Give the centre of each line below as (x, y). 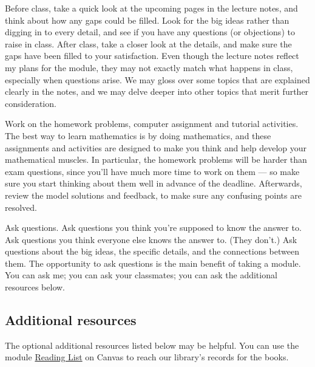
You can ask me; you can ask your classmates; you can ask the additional (141, 275)
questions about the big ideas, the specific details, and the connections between (152, 251)
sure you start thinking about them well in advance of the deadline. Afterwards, (154, 183)
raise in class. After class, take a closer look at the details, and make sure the (148, 43)
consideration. (31, 103)
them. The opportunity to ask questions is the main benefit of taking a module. (153, 263)
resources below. (35, 287)
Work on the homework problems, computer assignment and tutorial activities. (152, 124)
